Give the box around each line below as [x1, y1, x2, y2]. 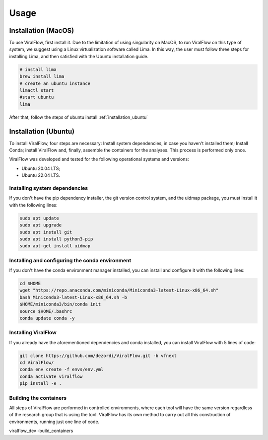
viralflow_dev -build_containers [9, 428, 73, 434]
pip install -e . [19, 380, 62, 386]
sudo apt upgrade [19, 222, 62, 228]
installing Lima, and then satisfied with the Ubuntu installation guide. [9, 53, 149, 59]
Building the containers [9, 394, 67, 401]
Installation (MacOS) [9, 26, 74, 35]
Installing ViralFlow [9, 329, 57, 336]
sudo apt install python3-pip [19, 236, 93, 242]
